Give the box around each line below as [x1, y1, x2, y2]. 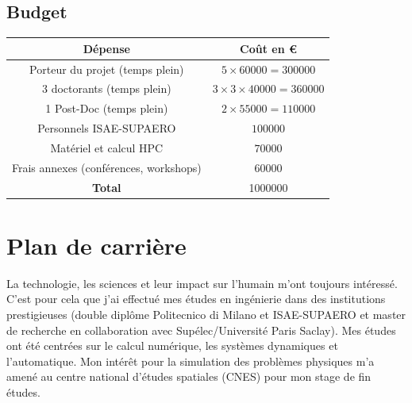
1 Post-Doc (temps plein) [45, 100, 168, 117]
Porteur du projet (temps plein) [29, 60, 184, 77]
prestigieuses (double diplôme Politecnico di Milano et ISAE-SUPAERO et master [6, 306, 406, 323]
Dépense [83, 40, 130, 56]
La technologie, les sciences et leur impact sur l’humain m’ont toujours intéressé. [6, 274, 398, 291]
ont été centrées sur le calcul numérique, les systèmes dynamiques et [6, 337, 338, 354]
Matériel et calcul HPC [50, 139, 164, 155]
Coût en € [240, 40, 298, 56]
